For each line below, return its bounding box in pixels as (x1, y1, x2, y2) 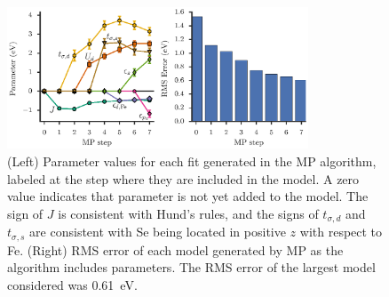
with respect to (299, 222, 383, 241)
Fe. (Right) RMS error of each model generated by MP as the (7, 240, 344, 259)
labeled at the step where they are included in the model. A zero (7, 169, 360, 188)
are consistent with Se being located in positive (29, 222, 286, 241)
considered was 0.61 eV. (7, 275, 138, 293)
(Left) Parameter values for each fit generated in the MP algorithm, (7, 151, 377, 170)
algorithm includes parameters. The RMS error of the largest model (7, 258, 376, 277)
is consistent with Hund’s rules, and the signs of (58, 204, 319, 222)
